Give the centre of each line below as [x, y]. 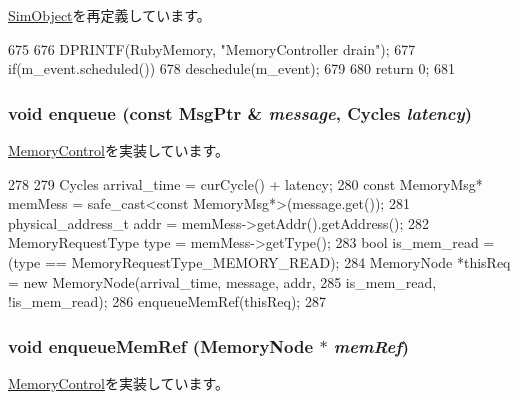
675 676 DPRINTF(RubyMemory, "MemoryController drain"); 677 [212, 48]
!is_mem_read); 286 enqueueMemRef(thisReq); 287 [167, 301]
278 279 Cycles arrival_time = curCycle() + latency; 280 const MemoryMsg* [245, 183]
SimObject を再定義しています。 [109, 15]
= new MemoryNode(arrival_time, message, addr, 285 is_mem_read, [222, 281]
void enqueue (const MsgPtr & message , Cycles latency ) [240, 112]
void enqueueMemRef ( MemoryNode [161, 345]
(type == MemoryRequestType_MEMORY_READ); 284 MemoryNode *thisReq [259, 261]
